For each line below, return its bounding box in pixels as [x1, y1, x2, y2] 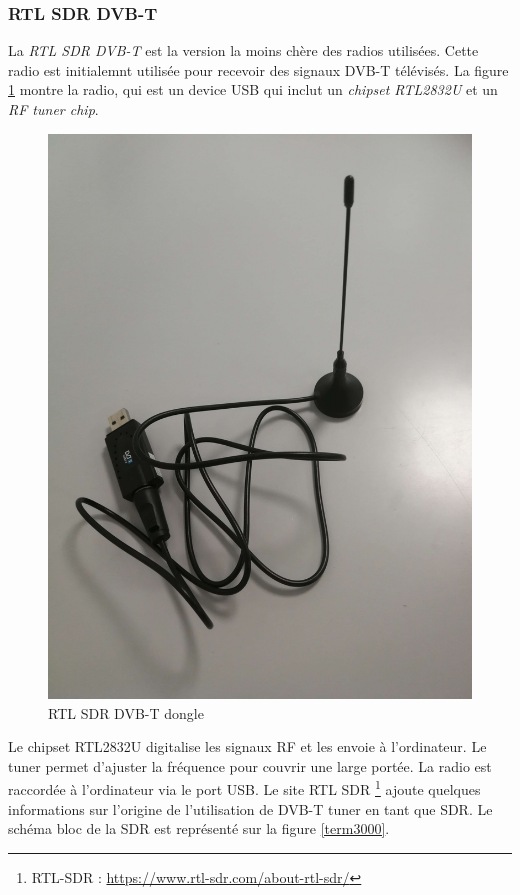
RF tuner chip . [8, 99, 99, 119]
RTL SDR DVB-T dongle [48, 702, 204, 723]
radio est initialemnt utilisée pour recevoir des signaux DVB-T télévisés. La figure [8, 59, 509, 80]
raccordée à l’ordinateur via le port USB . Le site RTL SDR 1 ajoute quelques [8, 776, 481, 799]
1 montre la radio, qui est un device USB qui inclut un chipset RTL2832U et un [8, 79, 498, 100]
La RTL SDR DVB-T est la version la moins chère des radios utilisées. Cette [8, 40, 479, 61]
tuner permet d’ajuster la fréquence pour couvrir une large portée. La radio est [8, 755, 492, 776]
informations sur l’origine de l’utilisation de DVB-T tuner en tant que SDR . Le [8, 798, 493, 819]
